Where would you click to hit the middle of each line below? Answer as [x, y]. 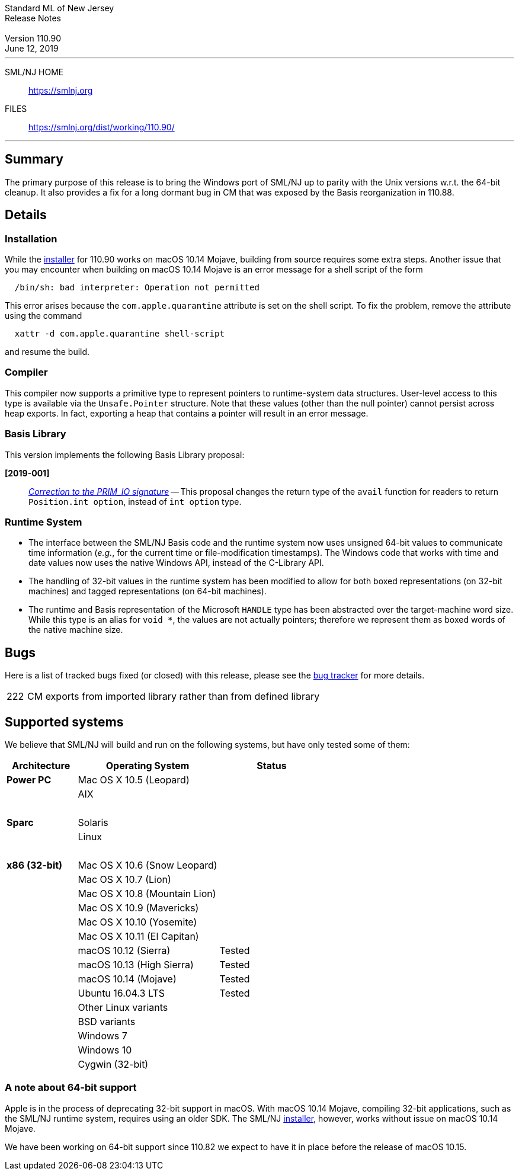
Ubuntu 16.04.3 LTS [121, 993]
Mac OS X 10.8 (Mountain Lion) [147, 894]
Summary [34, 159]
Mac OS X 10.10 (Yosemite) [137, 922]
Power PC [29, 780]
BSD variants [107, 1022]
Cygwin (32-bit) [113, 1064]
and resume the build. [47, 352]
